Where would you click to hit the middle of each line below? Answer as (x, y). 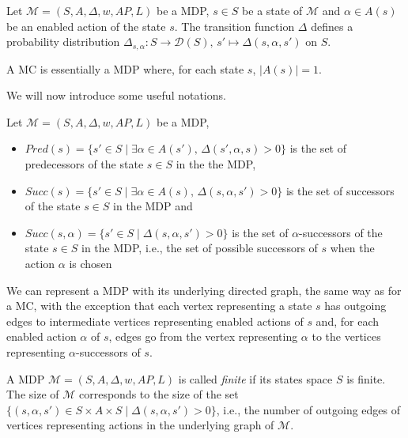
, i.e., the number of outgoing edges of (308, 409)
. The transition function (234, 26)
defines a (332, 26)
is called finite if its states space (255, 378)
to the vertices (346, 336)
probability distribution (63, 42)
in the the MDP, (216, 164)
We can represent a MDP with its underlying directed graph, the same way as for (204, 290)
